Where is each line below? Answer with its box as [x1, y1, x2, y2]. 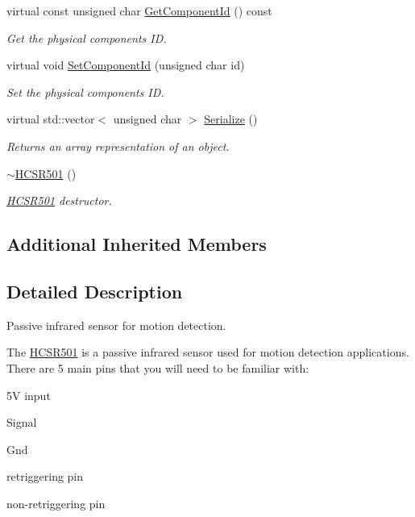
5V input [6, 386, 51, 403]
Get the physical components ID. [6, 29, 167, 46]
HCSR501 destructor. [6, 192, 112, 209]
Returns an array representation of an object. [6, 137, 230, 154]
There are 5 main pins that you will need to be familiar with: [6, 359, 309, 376]
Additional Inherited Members [6, 231, 267, 256]
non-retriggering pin [6, 494, 106, 511]
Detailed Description [6, 278, 183, 303]
